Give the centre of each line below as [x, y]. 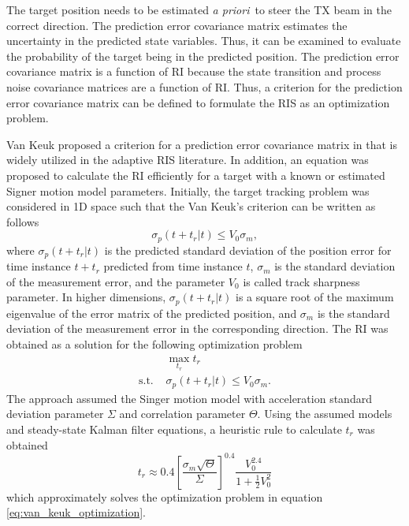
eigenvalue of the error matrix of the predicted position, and [152, 313]
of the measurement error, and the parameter [116, 281]
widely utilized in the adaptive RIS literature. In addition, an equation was [188, 160]
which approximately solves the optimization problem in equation [165, 496]
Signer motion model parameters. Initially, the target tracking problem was [188, 190]
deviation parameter [55, 414]
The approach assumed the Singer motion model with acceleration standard [189, 398]
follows [23, 221]
